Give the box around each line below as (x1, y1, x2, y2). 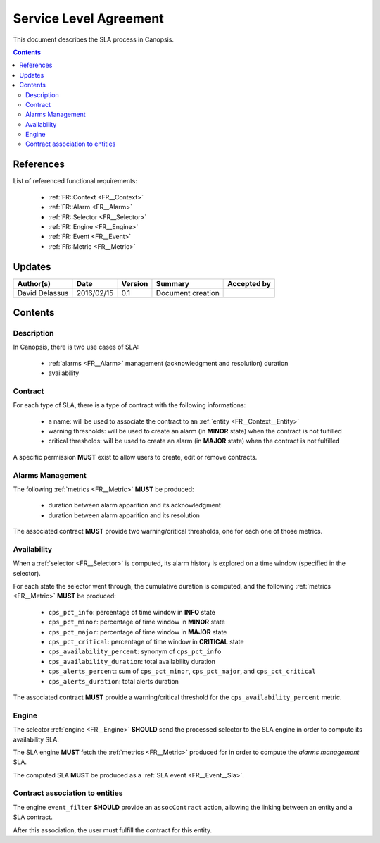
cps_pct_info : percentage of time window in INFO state (48, 608, 216, 616)
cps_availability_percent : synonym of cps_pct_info (48, 647, 222, 656)
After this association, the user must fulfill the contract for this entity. (13, 825, 213, 835)
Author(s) (17, 278, 51, 288)
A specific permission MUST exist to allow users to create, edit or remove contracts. (13, 453, 258, 461)
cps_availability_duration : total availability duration (48, 657, 216, 665)
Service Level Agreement (13, 11, 165, 26)
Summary (156, 278, 190, 288)
